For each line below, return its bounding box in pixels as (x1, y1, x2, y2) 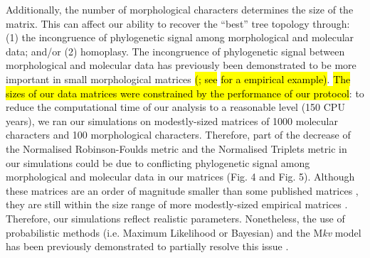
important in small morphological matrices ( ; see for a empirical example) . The (6, 71, 351, 86)
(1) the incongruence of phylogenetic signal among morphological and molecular (6, 30, 354, 45)
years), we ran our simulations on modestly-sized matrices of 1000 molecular (6, 113, 338, 128)
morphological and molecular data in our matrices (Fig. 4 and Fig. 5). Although (6, 169, 355, 184)
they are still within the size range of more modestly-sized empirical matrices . (6, 197, 348, 212)
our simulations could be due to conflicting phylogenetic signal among (6, 155, 310, 170)
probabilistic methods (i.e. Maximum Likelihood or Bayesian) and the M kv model (6, 225, 361, 240)
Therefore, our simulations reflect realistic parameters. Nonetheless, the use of (6, 210, 345, 225)
